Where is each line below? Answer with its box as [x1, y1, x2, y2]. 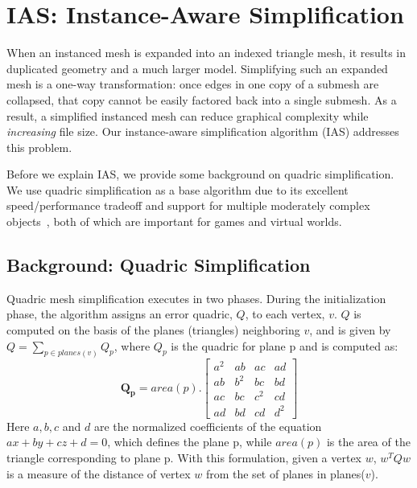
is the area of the [326, 433, 411, 450]
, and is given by [309, 322, 391, 338]
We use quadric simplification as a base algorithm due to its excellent [6, 181, 349, 198]
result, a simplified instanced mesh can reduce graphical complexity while [6, 107, 369, 124]
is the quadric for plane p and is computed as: [171, 337, 398, 354]
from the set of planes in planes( [205, 465, 365, 482]
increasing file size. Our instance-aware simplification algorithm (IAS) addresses [6, 123, 399, 140]
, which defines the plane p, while [107, 433, 272, 450]
